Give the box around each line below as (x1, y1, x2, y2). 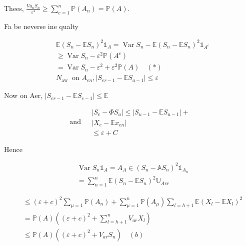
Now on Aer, (4, 90, 43, 100)
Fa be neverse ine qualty (4, 20, 78, 31)
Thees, (4, 3, 24, 13)
